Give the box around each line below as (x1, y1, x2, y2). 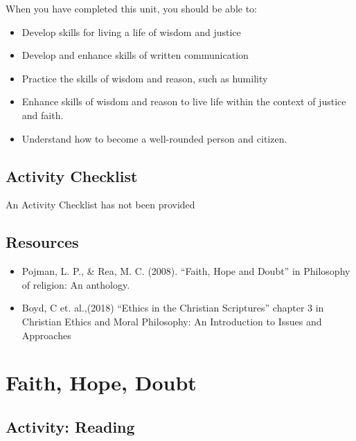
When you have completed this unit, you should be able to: (6, 1, 258, 15)
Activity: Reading (6, 415, 135, 437)
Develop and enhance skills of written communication (21, 48, 249, 62)
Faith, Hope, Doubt (6, 368, 197, 397)
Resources (6, 231, 79, 253)
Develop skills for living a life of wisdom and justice (21, 24, 241, 39)
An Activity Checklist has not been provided (6, 197, 195, 212)
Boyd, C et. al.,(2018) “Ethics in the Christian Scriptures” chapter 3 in (21, 300, 324, 315)
